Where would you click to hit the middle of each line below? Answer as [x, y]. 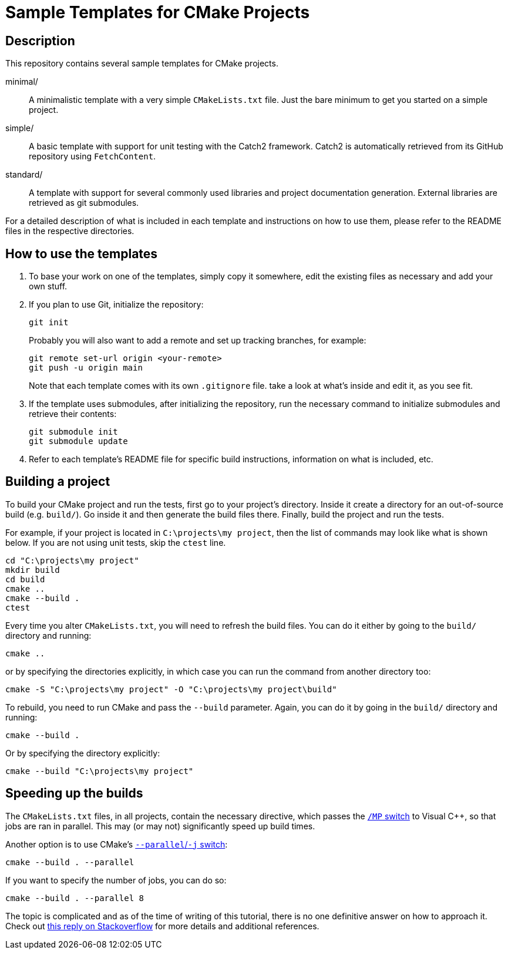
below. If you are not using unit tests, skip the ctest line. [116, 542]
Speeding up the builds [74, 793]
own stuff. [48, 286]
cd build [25, 579]
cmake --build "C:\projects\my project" [100, 771]
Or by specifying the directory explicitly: [83, 753]
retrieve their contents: [73, 414]
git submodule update [78, 441]
